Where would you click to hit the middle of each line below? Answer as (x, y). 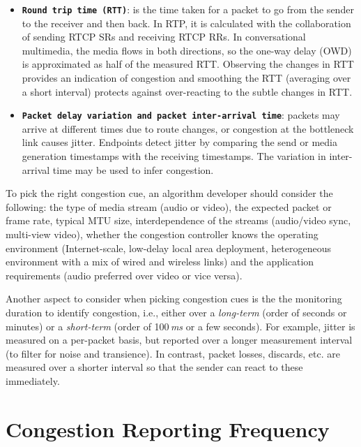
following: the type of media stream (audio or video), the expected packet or (169, 206)
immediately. (33, 380)
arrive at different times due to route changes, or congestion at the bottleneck (188, 128)
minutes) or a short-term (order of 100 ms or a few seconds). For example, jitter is (180, 326)
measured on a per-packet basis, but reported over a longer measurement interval (179, 340)
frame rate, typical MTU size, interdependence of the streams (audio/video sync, (178, 220)
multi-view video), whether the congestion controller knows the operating (162, 234)
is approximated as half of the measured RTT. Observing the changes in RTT (188, 64)
